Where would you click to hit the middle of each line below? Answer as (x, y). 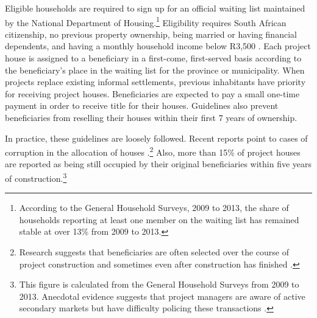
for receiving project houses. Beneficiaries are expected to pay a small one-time (152, 93)
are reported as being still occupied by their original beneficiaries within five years (158, 164)
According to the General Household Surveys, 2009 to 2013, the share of (154, 208)
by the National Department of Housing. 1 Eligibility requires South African (146, 21)
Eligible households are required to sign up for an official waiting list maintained (155, 8)
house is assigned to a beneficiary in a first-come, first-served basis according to (153, 58)
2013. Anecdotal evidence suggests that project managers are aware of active (162, 296)
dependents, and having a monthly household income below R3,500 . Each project (158, 46)
